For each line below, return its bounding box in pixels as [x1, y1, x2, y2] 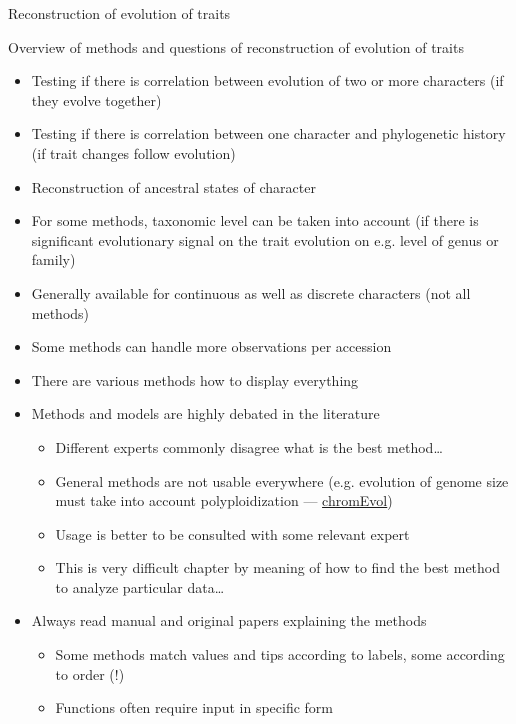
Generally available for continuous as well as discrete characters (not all [31, 282, 471, 303]
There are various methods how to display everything [31, 369, 359, 390]
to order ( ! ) [55, 663, 125, 684]
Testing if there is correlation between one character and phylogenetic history [31, 123, 506, 144]
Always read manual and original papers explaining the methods [31, 610, 427, 631]
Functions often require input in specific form [55, 697, 333, 718]
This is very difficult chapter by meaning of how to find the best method [55, 557, 501, 578]
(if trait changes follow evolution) [31, 142, 236, 163]
